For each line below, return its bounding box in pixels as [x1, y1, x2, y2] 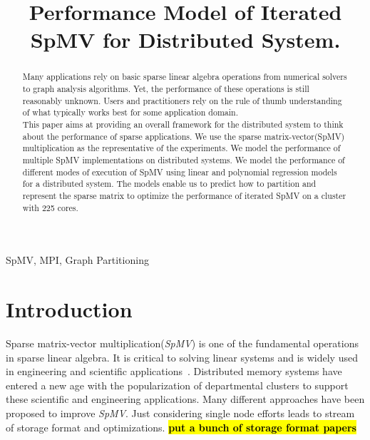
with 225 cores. [22, 201, 78, 213]
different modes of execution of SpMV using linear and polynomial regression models [22, 165, 337, 178]
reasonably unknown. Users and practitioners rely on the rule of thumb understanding [22, 94, 342, 106]
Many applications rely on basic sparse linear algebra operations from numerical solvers [22, 71, 347, 83]
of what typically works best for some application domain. [22, 106, 238, 118]
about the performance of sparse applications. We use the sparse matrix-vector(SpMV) [22, 130, 345, 142]
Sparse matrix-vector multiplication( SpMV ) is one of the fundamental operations [6, 335, 359, 350]
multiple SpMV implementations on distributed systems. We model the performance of [22, 153, 345, 165]
